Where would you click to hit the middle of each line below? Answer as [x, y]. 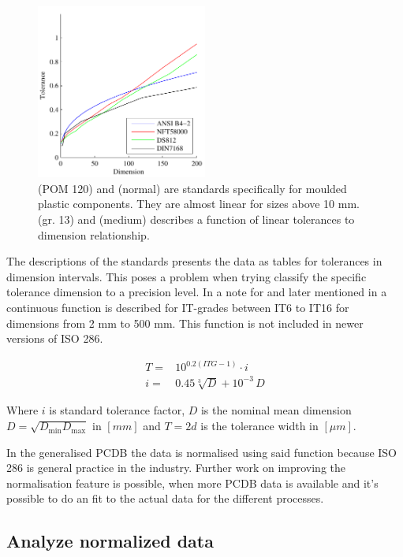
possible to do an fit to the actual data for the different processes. [165, 498]
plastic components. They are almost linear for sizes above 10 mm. [199, 204]
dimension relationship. [94, 234]
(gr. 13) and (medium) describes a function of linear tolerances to [196, 219]
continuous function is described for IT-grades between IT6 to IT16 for [178, 307]
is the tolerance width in [259, 426]
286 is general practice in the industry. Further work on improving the [176, 468]
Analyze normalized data [110, 541]
